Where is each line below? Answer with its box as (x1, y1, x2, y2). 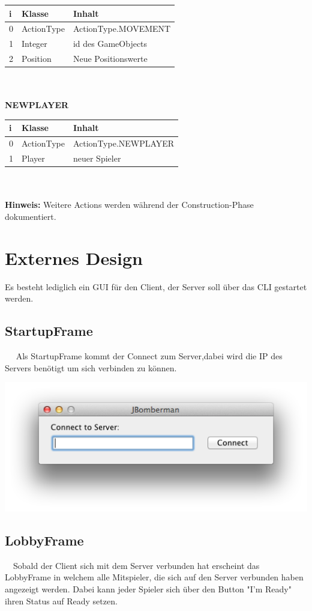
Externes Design (5, 245, 143, 270)
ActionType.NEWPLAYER (73, 137, 175, 150)
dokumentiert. (5, 210, 56, 222)
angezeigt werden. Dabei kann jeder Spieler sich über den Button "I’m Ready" (5, 582, 292, 595)
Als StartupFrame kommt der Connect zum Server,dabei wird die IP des (16, 350, 283, 362)
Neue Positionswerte (73, 52, 148, 65)
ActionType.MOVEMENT (73, 22, 171, 35)
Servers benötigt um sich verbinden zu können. (5, 361, 177, 374)
